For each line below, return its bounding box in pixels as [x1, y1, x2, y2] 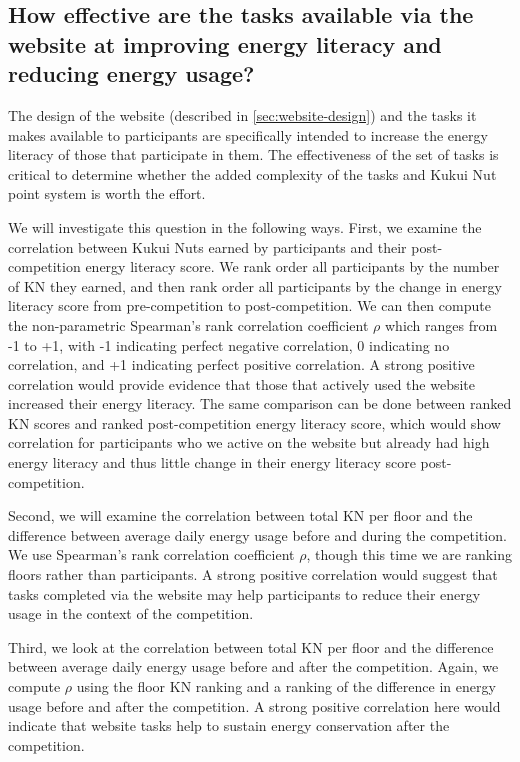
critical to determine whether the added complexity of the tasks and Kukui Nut [8, 163, 497, 184]
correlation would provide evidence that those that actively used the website [8, 373, 475, 394]
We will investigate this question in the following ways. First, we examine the [8, 216, 482, 237]
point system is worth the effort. [8, 183, 206, 204]
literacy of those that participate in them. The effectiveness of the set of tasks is [8, 144, 499, 165]
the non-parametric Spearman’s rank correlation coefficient [8, 314, 369, 335]
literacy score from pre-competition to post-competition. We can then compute [8, 295, 491, 316]
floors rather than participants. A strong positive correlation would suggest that [8, 564, 498, 585]
